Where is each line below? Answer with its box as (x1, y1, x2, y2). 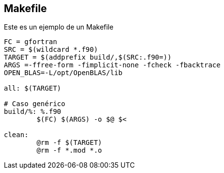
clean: (4, 131, 29, 139)
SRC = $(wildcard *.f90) (4, 46, 98, 54)
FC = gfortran (4, 38, 57, 46)
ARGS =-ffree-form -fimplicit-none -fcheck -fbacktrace (4, 61, 221, 69)
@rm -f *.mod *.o (36, 146, 102, 155)
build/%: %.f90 (4, 108, 62, 116)
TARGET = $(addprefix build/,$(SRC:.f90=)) (4, 53, 172, 62)
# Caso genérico (4, 100, 65, 108)
